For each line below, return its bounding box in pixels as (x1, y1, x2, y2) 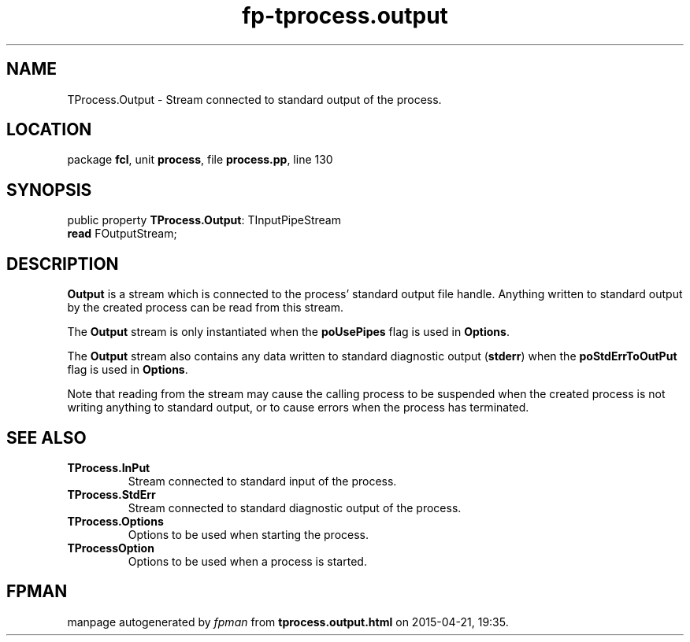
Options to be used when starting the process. (128, 527, 369, 541)
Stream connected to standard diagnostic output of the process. (128, 500, 462, 515)
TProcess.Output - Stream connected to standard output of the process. (67, 92, 442, 106)
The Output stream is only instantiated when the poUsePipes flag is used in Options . (67, 325, 510, 339)
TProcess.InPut (67, 460, 150, 474)
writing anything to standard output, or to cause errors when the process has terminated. (67, 400, 529, 415)
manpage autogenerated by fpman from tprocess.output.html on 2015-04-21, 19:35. (67, 614, 509, 629)
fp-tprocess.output (242, 2, 448, 29)
